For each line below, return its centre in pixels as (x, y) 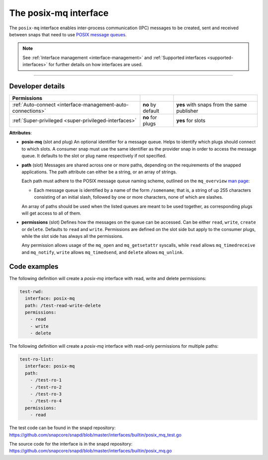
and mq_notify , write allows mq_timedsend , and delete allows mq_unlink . (102, 252)
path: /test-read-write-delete (63, 305)
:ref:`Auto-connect (34, 105)
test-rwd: (32, 291)
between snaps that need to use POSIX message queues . (68, 34)
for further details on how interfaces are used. (96, 65)
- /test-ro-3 (46, 394)
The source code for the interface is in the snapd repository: (71, 444)
